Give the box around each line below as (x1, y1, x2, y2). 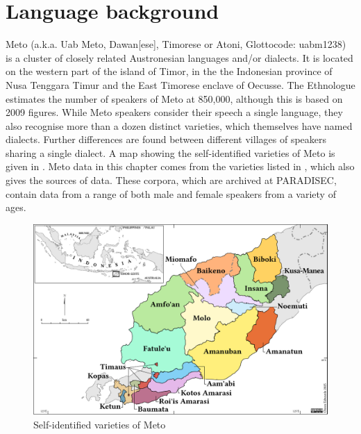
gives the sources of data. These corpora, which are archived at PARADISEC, (6, 173, 337, 187)
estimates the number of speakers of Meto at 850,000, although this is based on (6, 91, 343, 106)
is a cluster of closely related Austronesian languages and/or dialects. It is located (6, 50, 353, 65)
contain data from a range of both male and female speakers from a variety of (6, 186, 336, 201)
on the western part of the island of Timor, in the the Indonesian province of (6, 64, 333, 78)
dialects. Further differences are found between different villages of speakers (6, 132, 327, 147)
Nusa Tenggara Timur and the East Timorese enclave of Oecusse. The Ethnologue (6, 77, 355, 92)
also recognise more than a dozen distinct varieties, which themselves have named (6, 118, 353, 133)
